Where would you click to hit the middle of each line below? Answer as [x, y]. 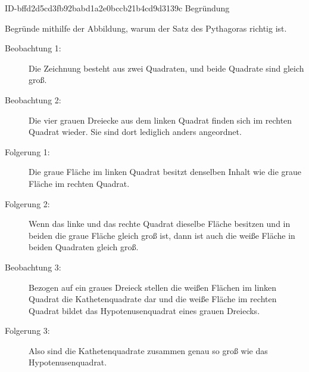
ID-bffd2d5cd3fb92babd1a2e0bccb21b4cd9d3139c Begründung [117, 8]
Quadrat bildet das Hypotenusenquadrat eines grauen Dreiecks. [144, 310]
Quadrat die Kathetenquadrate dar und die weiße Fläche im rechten [153, 299]
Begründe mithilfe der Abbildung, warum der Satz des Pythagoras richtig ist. [146, 28]
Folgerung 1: [27, 151]
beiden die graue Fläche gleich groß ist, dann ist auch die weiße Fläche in [162, 235]
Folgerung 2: [27, 203]
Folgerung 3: [27, 331]
